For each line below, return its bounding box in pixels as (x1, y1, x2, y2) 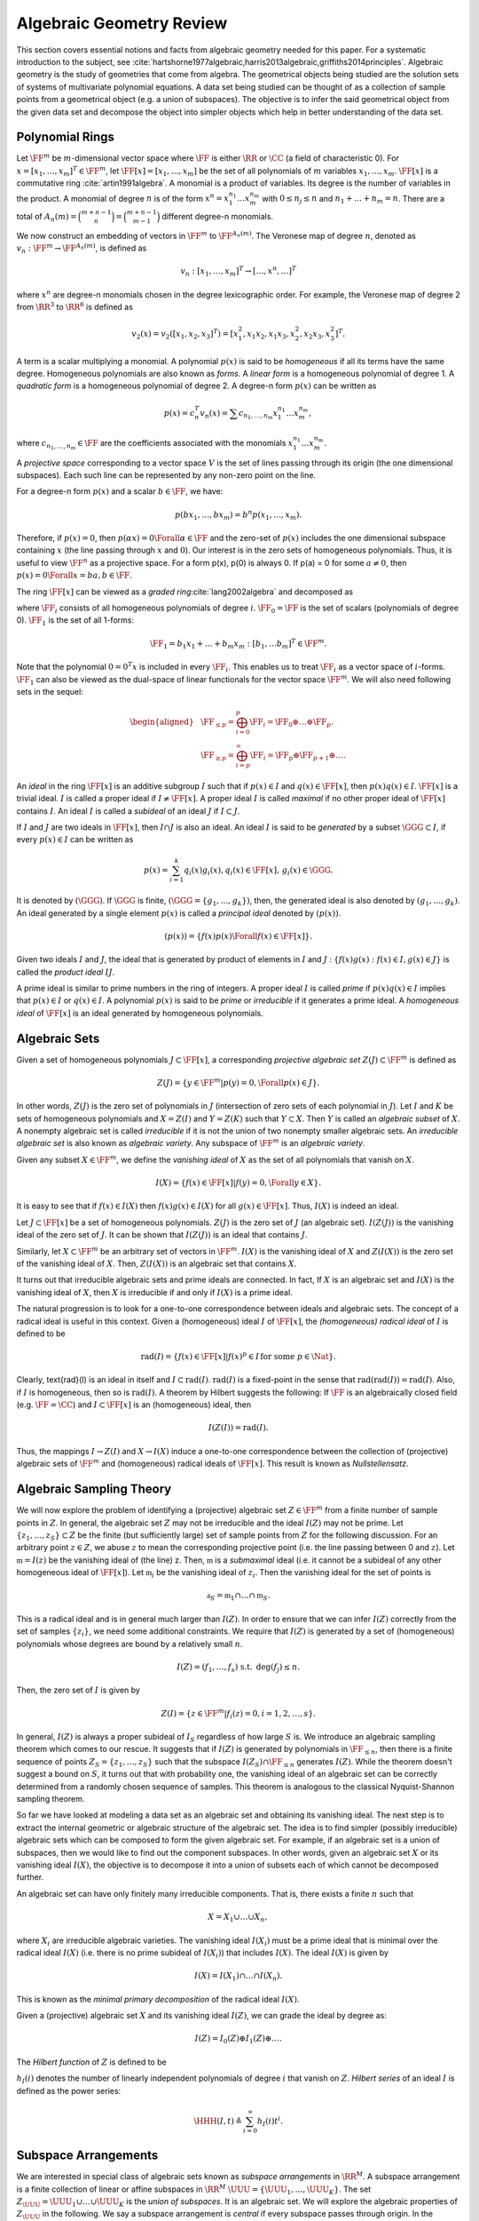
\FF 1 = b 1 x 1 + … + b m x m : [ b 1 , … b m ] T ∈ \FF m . (149, 636, 327, 650)
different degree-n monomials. (161, 211, 274, 221)
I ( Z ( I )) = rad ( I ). (208, 1422, 270, 1433)
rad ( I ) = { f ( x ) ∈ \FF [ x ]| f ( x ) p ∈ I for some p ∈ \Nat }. (140, 1350, 337, 1362)
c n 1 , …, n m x (238, 408, 279, 421)
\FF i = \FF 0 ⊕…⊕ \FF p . (249, 717, 334, 728)
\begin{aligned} (130, 717, 194, 728)
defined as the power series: (16, 2085, 122, 2096)
